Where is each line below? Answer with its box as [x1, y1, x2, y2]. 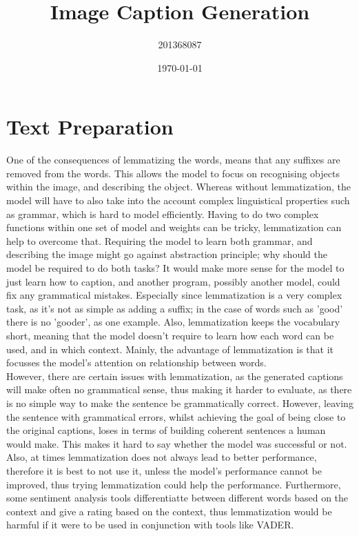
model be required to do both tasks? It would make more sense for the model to [6, 261, 345, 275]
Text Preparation [6, 112, 174, 141]
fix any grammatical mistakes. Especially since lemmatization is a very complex [6, 288, 342, 302]
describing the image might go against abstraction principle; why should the [6, 247, 327, 261]
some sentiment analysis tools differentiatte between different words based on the [6, 490, 349, 505]
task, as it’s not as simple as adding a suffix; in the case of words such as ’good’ [6, 301, 343, 315]
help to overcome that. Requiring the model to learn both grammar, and [6, 233, 313, 248]
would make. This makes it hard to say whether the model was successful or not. [6, 436, 347, 450]
